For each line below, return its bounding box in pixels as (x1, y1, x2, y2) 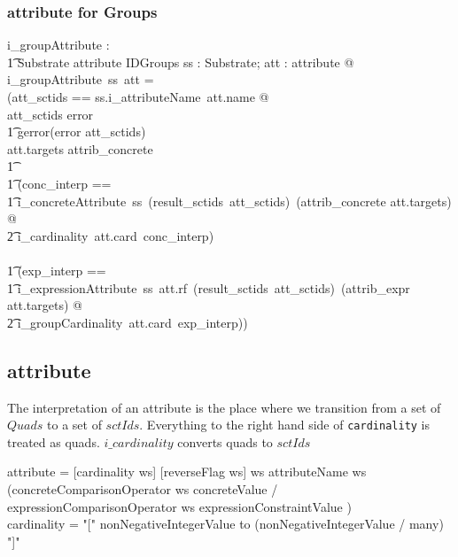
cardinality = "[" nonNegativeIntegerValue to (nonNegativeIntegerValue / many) (7, 514, 444, 533)
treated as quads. (7, 432, 100, 451)
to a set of (47, 415, 102, 434)
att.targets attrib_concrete (7, 139, 153, 158)
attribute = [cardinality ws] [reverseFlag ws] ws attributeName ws (7, 462, 367, 481)
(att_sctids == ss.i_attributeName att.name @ (7, 88, 269, 105)
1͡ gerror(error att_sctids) (7, 122, 146, 141)
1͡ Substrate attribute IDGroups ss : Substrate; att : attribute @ (7, 52, 354, 71)
